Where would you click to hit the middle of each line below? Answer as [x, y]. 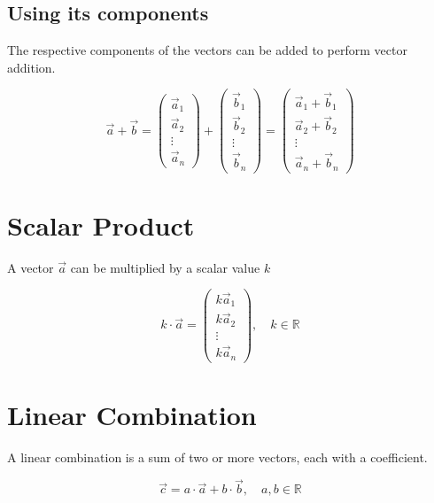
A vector [31, 267]
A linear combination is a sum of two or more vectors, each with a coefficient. [217, 457]
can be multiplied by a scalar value [165, 267]
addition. [31, 67]
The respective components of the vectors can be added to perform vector [207, 50]
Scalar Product [101, 224]
